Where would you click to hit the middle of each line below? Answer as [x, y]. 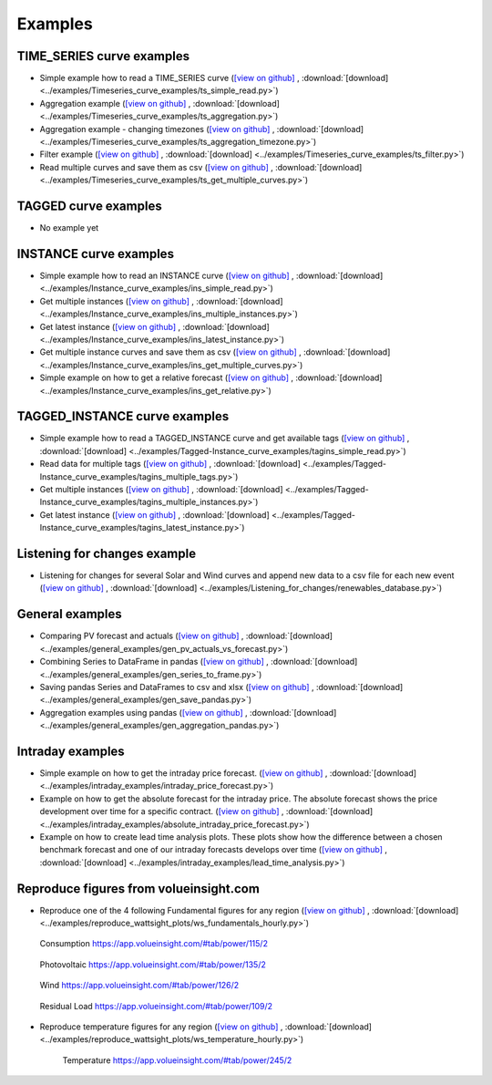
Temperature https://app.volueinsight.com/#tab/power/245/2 [177, 1060]
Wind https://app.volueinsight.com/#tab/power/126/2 [139, 986]
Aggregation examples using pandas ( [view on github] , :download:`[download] [188, 712]
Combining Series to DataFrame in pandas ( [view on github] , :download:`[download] [199, 662]
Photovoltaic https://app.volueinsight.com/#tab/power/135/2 [153, 964]
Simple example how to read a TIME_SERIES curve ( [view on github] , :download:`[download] [214, 78]
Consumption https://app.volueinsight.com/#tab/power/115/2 [154, 944]
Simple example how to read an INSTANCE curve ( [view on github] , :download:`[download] [211, 275]
